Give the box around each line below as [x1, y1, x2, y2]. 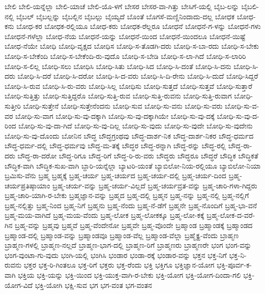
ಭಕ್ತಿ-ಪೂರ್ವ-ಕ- [217, 259, 252, 270]
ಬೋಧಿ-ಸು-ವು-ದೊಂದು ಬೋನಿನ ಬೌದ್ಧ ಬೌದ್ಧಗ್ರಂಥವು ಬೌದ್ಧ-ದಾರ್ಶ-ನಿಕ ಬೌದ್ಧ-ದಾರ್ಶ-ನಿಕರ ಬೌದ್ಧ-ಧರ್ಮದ [5, 130, 254, 141]
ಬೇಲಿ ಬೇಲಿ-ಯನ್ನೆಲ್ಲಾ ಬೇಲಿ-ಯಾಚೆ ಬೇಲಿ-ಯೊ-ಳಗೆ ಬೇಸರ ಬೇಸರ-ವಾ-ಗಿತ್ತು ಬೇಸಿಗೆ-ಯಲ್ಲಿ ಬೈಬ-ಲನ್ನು [5, 1, 239, 11]
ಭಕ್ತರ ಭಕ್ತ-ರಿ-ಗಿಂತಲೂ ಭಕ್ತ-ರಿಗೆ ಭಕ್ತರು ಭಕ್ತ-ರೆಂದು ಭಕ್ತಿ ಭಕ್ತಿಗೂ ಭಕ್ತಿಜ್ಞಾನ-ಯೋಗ [23, 259, 215, 270]
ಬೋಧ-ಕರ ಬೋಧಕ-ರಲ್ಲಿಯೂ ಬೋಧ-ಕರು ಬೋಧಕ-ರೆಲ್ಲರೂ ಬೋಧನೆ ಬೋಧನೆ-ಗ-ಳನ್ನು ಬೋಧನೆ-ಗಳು [16, 21, 261, 31]
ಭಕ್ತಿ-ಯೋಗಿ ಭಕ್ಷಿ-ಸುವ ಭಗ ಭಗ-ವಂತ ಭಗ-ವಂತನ [35, 279, 152, 290]
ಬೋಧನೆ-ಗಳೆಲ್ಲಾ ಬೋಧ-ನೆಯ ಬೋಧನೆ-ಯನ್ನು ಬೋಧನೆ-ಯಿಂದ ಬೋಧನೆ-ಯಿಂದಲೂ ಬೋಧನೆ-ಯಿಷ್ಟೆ [5, 30, 246, 41]
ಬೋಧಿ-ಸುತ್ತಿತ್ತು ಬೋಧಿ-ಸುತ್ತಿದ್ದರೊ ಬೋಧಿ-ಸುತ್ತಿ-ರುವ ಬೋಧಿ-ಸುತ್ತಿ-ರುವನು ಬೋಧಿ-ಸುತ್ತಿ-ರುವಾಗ [5, 90, 232, 101]
